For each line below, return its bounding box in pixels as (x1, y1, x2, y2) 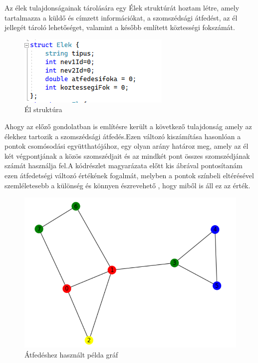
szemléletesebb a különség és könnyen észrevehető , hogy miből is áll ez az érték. (4, 180, 251, 190)
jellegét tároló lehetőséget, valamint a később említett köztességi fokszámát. (4, 22, 235, 33)
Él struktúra (24, 104, 62, 115)
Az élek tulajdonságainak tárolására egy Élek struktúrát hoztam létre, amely (4, 3, 240, 13)
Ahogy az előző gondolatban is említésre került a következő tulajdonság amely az (4, 121, 252, 131)
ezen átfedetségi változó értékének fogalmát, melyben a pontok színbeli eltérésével (4, 170, 254, 180)
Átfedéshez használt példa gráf (24, 349, 118, 359)
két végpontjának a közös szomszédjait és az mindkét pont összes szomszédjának (4, 150, 250, 161)
